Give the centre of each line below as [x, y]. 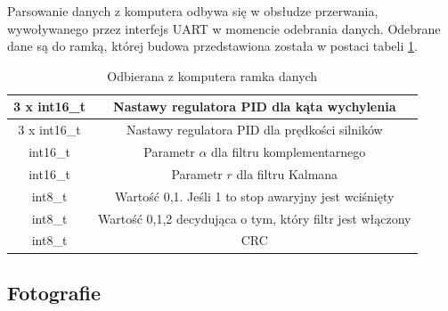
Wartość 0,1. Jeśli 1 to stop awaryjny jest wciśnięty [255, 196]
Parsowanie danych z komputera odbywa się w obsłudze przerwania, [193, 11]
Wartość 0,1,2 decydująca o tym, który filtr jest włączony [255, 218]
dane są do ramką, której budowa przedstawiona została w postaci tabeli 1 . [212, 46]
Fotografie [54, 292]
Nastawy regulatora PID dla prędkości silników [254, 130]
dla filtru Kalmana [287, 173]
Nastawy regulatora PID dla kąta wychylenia [255, 106]
